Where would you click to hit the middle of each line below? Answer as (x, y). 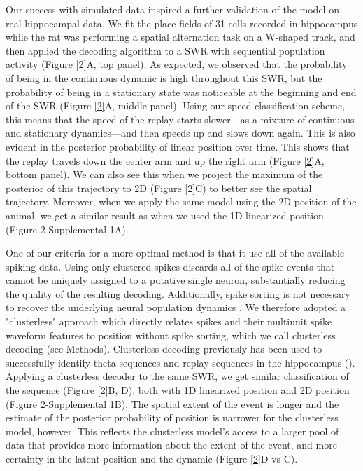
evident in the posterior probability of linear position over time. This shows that (178, 146)
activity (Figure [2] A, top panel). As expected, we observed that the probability (177, 64)
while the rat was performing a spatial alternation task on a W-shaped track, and (180, 37)
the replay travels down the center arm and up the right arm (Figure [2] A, (165, 160)
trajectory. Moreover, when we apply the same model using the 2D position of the (181, 202)
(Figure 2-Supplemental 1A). (67, 229)
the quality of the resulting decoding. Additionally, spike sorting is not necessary (178, 293)
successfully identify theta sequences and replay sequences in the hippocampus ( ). (180, 362)
